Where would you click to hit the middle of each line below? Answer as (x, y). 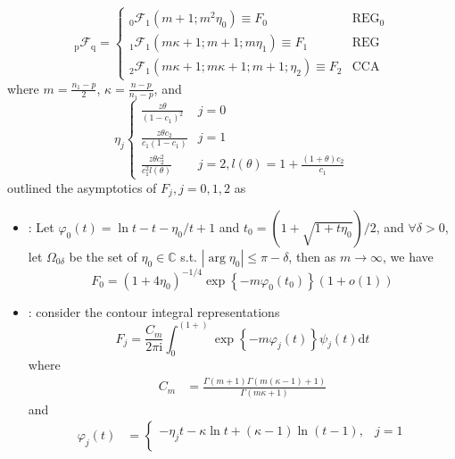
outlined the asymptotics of (82, 187)
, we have (408, 257)
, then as (312, 257)
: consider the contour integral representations (154, 311)
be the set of (103, 257)
